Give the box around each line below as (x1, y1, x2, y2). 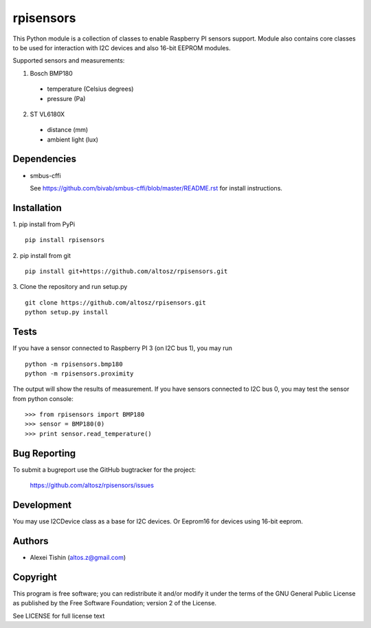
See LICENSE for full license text (12, 611, 105, 620)
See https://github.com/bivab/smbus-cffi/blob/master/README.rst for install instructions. (30, 184, 283, 192)
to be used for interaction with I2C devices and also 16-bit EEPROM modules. (12, 43, 231, 52)
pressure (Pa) (47, 94, 86, 102)
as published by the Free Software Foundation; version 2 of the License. (12, 599, 216, 607)
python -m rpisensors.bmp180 (25, 360, 123, 368)
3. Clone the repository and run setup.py (12, 283, 128, 291)
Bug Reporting (12, 447, 76, 459)
